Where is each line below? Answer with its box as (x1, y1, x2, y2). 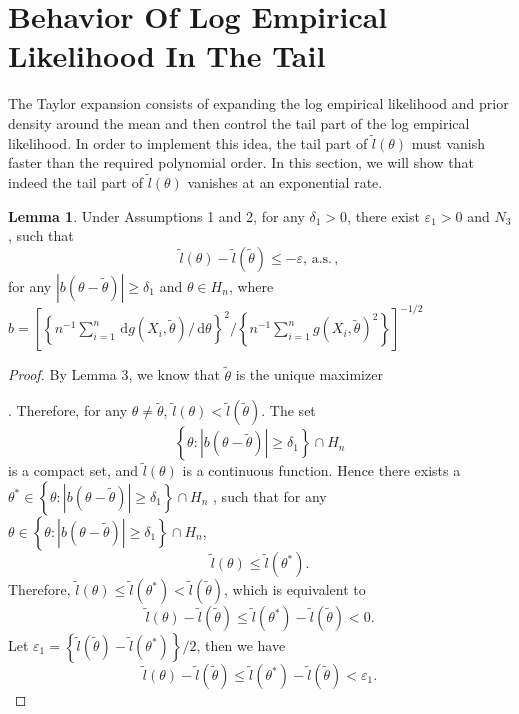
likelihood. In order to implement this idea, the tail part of (8, 132, 368, 153)
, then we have (196, 635, 286, 656)
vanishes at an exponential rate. (187, 172, 383, 193)
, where (228, 275, 274, 296)
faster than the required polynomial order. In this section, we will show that (8, 152, 475, 173)
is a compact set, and (8, 460, 139, 481)
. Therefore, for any (8, 400, 128, 421)
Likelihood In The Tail (8, 35, 326, 76)
